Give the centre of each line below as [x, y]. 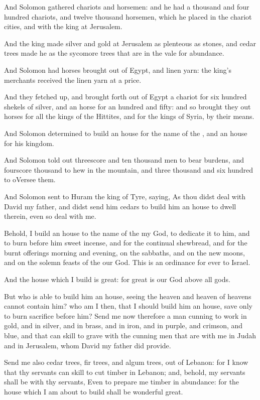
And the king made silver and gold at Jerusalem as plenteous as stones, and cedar [130, 43]
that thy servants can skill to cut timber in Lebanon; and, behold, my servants [125, 372]
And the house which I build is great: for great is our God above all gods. [117, 279]
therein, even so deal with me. [50, 216]
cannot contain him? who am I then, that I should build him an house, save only [128, 306]
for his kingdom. [29, 143]
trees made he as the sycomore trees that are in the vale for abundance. [114, 53]
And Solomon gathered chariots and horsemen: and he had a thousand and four [127, 7]
